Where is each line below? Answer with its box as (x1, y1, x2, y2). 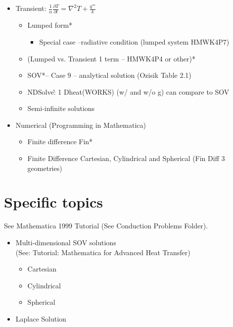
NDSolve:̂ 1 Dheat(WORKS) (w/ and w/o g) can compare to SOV (27, 86, 230, 97)
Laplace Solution (15, 313, 66, 324)
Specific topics (4, 192, 103, 212)
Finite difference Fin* (27, 136, 93, 147)
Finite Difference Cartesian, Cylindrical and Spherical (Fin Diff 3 (27, 153, 225, 163)
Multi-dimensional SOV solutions (15, 237, 116, 247)
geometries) (27, 163, 62, 173)
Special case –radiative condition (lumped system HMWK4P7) (39, 36, 230, 47)
